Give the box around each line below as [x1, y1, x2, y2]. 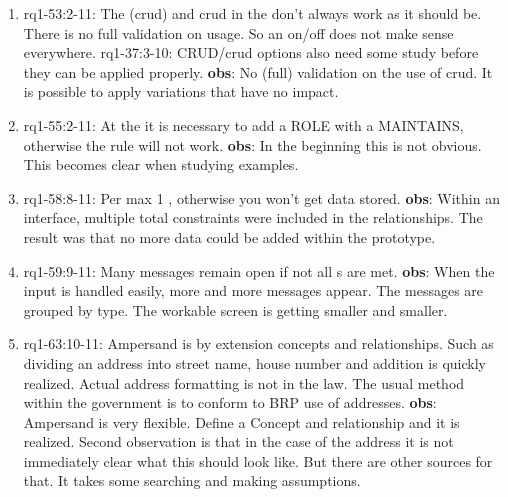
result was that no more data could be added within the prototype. [23, 226, 436, 247]
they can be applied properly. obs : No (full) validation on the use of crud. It [23, 61, 493, 82]
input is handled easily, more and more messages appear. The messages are [23, 280, 484, 301]
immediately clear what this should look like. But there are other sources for [23, 450, 493, 471]
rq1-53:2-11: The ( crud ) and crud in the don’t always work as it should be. [23, 3, 482, 23]
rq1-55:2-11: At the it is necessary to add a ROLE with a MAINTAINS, [23, 114, 464, 135]
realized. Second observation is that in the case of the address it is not [23, 431, 454, 452]
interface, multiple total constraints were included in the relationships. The [23, 207, 483, 228]
